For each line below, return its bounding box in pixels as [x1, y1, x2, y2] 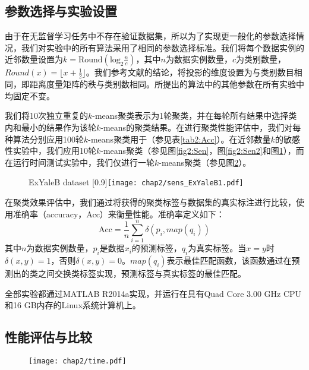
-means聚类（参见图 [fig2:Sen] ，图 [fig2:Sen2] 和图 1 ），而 [100, 144, 304, 157]
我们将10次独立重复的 [5, 109, 88, 122]
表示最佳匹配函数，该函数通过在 [166, 254, 292, 267]
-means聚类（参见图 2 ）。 [159, 156, 251, 168]
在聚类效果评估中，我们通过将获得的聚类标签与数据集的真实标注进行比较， [5, 196, 296, 208]
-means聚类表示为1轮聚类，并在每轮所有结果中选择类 [92, 109, 297, 122]
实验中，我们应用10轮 [12, 144, 96, 157]
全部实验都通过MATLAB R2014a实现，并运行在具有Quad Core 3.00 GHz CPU [5, 287, 302, 299]
